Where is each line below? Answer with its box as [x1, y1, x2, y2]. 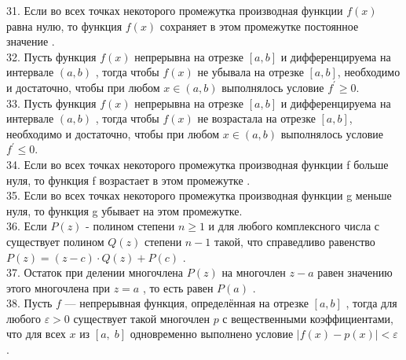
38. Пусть [6, 295, 53, 311]
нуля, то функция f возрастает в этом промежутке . [6, 171, 251, 188]
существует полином [6, 233, 104, 249]
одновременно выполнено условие [130, 325, 294, 342]
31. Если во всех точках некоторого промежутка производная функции [6, 2, 343, 18]
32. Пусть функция [6, 48, 97, 64]
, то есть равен [142, 279, 214, 296]
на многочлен [221, 264, 286, 281]
